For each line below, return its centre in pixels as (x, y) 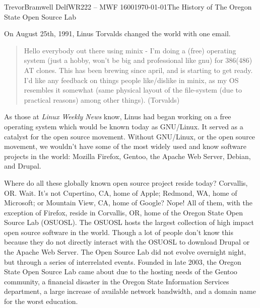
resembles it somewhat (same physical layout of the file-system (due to (133, 90)
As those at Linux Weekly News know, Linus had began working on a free (118, 117)
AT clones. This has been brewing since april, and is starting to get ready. (138, 70)
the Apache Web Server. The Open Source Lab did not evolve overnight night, (125, 252)
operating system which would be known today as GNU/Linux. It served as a (124, 126)
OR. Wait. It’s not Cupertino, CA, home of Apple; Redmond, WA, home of (121, 192)
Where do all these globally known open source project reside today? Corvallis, (126, 182)
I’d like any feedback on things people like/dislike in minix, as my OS (131, 80)
